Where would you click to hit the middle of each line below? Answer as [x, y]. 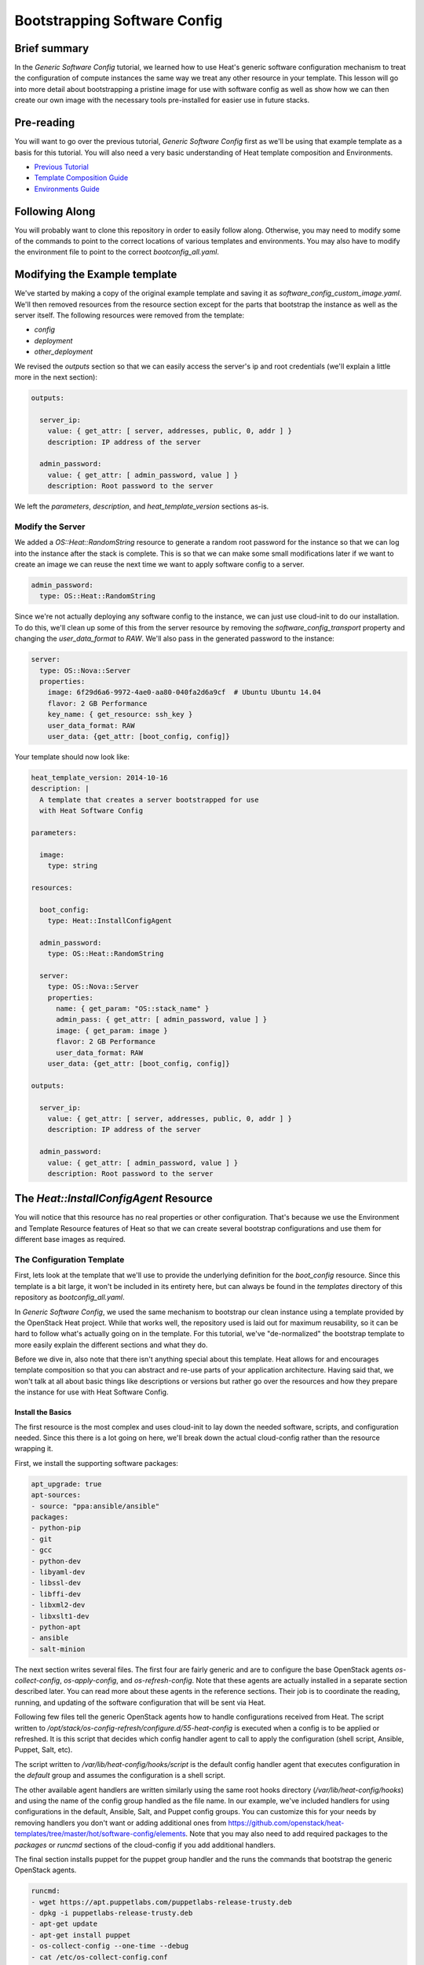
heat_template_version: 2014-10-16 [99, 777]
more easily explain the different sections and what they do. [111, 1345]
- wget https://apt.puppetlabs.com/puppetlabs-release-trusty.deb [161, 1902]
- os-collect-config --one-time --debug [110, 1946]
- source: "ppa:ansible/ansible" [95, 1506]
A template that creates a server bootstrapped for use [149, 799]
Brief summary [52, 48]
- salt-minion [58, 1649]
